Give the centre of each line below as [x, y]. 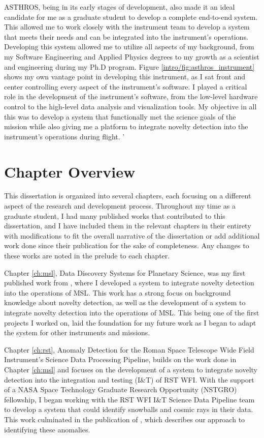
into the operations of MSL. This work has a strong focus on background [118, 292]
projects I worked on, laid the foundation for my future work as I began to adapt [130, 322]
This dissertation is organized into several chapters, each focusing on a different [128, 196]
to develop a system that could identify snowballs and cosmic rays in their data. [129, 409]
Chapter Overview [70, 171]
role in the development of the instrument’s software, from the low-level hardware [131, 96]
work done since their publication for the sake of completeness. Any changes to [127, 245]
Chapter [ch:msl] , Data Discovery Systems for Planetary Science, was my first [125, 272]
